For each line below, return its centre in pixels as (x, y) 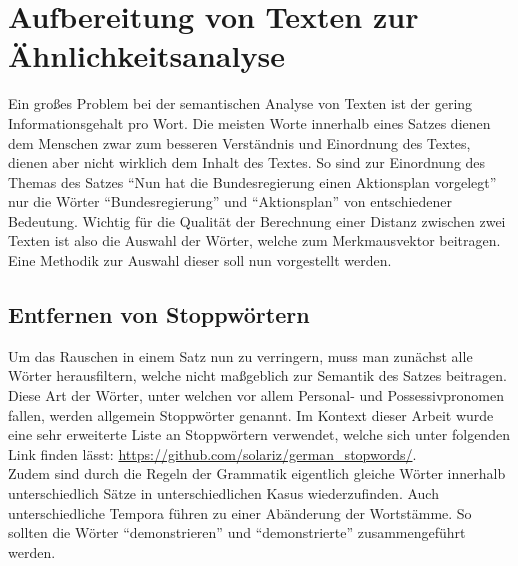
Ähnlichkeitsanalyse (146, 55)
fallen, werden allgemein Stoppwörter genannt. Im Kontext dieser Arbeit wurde (251, 414)
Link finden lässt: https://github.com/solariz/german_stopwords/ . (212, 453)
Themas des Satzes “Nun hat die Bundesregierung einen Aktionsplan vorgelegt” (252, 181)
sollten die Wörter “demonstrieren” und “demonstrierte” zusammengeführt (237, 532)
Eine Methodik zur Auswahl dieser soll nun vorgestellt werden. (200, 260)
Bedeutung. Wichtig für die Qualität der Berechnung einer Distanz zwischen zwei (257, 220)
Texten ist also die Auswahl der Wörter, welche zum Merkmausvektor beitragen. (254, 240)
